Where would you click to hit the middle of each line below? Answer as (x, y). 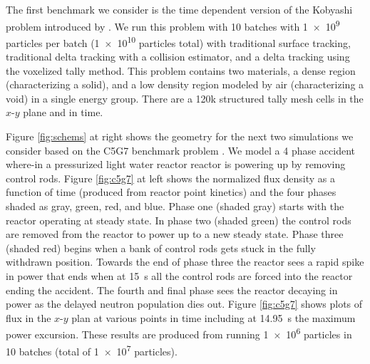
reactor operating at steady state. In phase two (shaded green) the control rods (179, 220)
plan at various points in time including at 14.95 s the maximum (214, 317)
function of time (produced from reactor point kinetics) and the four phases (171, 192)
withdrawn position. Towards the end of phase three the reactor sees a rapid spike (185, 262)
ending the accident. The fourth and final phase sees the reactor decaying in (172, 290)
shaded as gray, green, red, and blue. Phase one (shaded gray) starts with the (175, 206)
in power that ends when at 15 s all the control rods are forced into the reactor (179, 276)
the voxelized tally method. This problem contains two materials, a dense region (181, 70)
